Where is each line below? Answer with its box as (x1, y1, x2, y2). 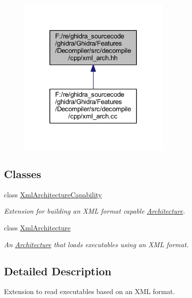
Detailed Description (4, 263, 112, 278)
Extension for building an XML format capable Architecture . (4, 206, 186, 216)
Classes (4, 166, 41, 182)
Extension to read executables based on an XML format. (4, 286, 175, 297)
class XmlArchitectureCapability (4, 189, 102, 199)
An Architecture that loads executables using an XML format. (4, 239, 189, 249)
